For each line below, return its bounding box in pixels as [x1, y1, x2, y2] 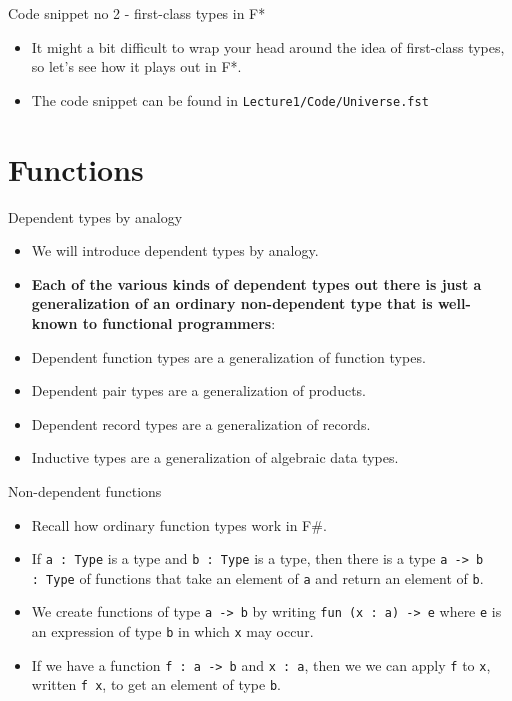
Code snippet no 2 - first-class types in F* [8, 3, 266, 23]
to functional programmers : [82, 312, 276, 333]
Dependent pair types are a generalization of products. [31, 380, 366, 401]
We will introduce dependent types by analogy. [31, 240, 319, 261]
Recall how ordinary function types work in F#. [31, 514, 327, 535]
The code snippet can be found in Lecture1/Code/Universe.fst [31, 89, 429, 110]
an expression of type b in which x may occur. [31, 621, 314, 642]
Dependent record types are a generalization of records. [31, 413, 371, 434]
